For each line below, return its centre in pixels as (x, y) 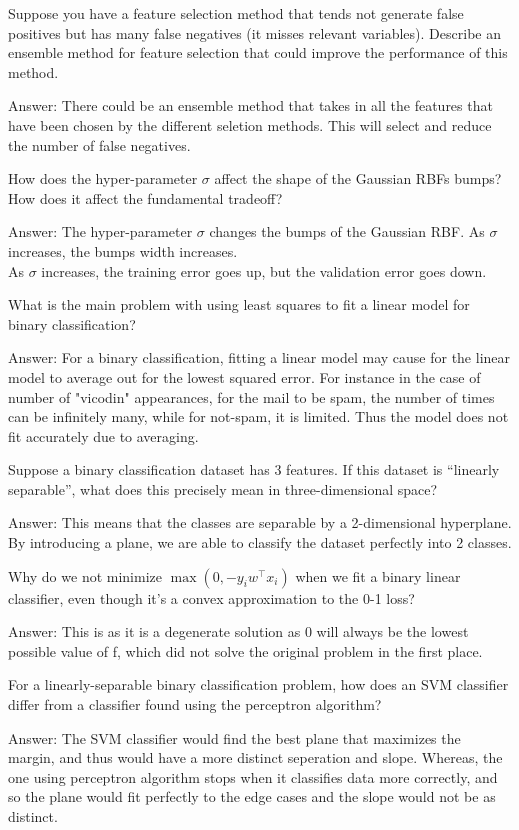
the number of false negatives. (99, 144)
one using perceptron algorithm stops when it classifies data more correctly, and (253, 776)
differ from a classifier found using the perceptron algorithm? (195, 704)
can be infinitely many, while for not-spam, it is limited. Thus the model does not (258, 416)
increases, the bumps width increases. (123, 250)
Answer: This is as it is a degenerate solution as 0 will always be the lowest (238, 631)
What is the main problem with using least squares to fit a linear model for (239, 304)
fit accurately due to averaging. (103, 435)
